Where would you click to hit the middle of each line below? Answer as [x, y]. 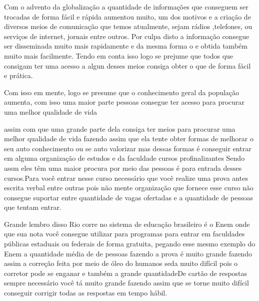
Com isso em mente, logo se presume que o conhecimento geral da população [122, 92]
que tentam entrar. [33, 207]
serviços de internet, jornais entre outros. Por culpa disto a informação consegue [127, 36]
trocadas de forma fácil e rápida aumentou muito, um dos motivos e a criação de [127, 16]
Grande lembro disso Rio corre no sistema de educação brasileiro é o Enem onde [127, 224]
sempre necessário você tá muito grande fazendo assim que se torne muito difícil [126, 283]
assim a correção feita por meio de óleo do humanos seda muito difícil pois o [121, 263]
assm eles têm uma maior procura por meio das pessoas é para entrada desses [123, 168]
